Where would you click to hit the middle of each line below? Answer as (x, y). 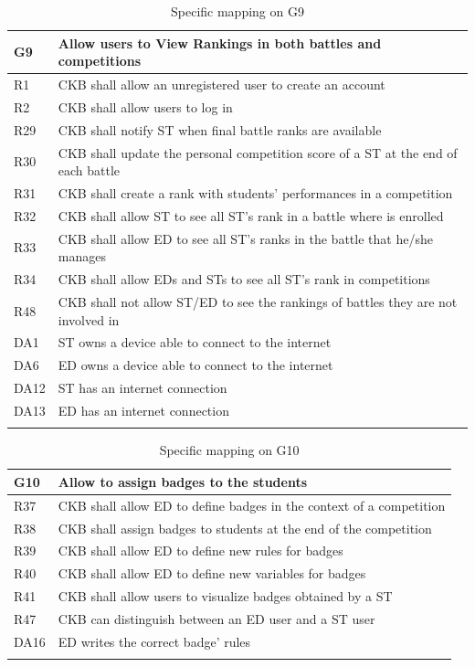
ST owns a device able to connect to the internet (195, 342)
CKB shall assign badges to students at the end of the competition (245, 528)
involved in (89, 319)
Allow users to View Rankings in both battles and (220, 42)
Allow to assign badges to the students (183, 481)
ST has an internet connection (142, 388)
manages (82, 256)
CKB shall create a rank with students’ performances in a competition (255, 193)
